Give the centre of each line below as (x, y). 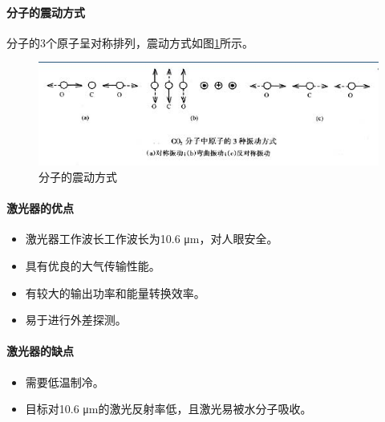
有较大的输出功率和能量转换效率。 (115, 292)
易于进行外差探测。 (76, 320)
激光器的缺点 (40, 351)
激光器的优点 (40, 208)
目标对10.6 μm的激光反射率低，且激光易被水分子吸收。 (168, 409)
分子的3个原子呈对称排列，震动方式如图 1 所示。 (130, 42)
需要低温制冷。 (65, 381)
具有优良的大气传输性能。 (93, 265)
